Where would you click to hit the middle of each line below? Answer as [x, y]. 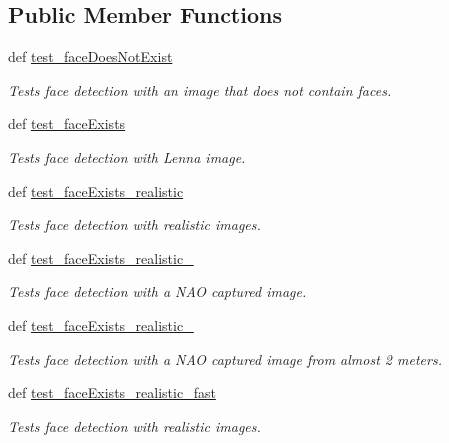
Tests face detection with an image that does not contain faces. [200, 89]
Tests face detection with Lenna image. [127, 156]
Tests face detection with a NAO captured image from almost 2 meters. [225, 358]
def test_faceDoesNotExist [90, 56]
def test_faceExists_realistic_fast [112, 392]
